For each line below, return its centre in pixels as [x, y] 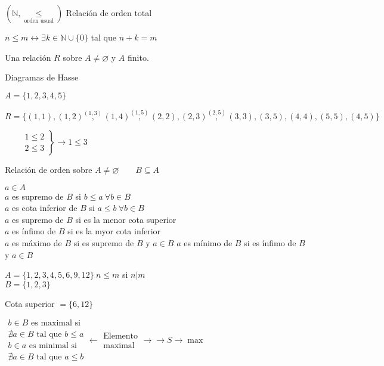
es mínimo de [208, 242]
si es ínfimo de [270, 242]
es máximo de [37, 242]
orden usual [39, 21]
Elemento [120, 336]
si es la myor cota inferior [114, 231]
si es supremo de [104, 242]
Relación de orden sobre [49, 169]
